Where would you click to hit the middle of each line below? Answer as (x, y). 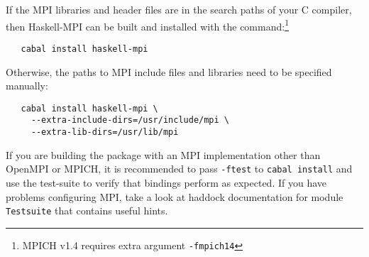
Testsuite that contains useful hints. (87, 210)
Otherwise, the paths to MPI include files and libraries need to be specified (169, 71)
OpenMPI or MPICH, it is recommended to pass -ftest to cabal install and (179, 169)
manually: (27, 86)
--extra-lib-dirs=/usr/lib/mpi (105, 132)
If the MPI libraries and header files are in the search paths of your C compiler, (179, 9)
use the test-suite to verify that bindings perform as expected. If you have (166, 182)
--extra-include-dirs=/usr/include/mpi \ (130, 120)
